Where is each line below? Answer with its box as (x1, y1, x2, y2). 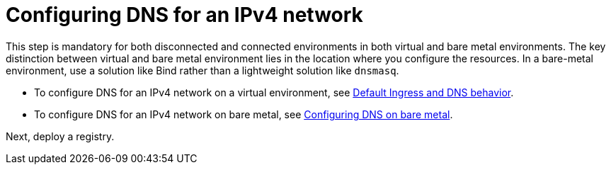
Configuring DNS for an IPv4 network (6, 3, 363, 27)
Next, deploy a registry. (6, 130, 115, 142)
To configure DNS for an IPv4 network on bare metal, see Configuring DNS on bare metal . (34, 108, 453, 120)
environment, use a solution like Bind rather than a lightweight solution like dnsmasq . (6, 64, 399, 76)
